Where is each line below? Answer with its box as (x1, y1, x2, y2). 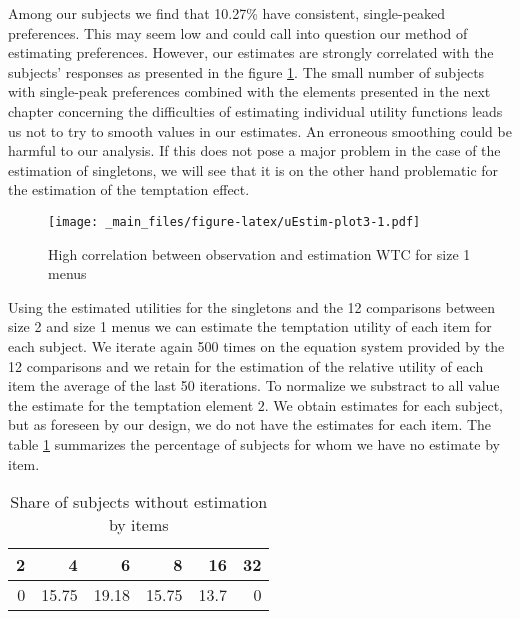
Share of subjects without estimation (10, 490, 268, 514)
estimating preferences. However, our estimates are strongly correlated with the (8, 42, 494, 63)
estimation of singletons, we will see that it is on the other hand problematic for (8, 159, 499, 180)
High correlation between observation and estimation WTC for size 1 (48, 243, 471, 264)
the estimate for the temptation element (8, 394, 254, 415)
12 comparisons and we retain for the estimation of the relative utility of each (8, 355, 484, 376)
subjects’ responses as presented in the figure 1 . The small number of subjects (8, 61, 485, 82)
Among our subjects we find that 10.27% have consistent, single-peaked (8, 3, 446, 23)
